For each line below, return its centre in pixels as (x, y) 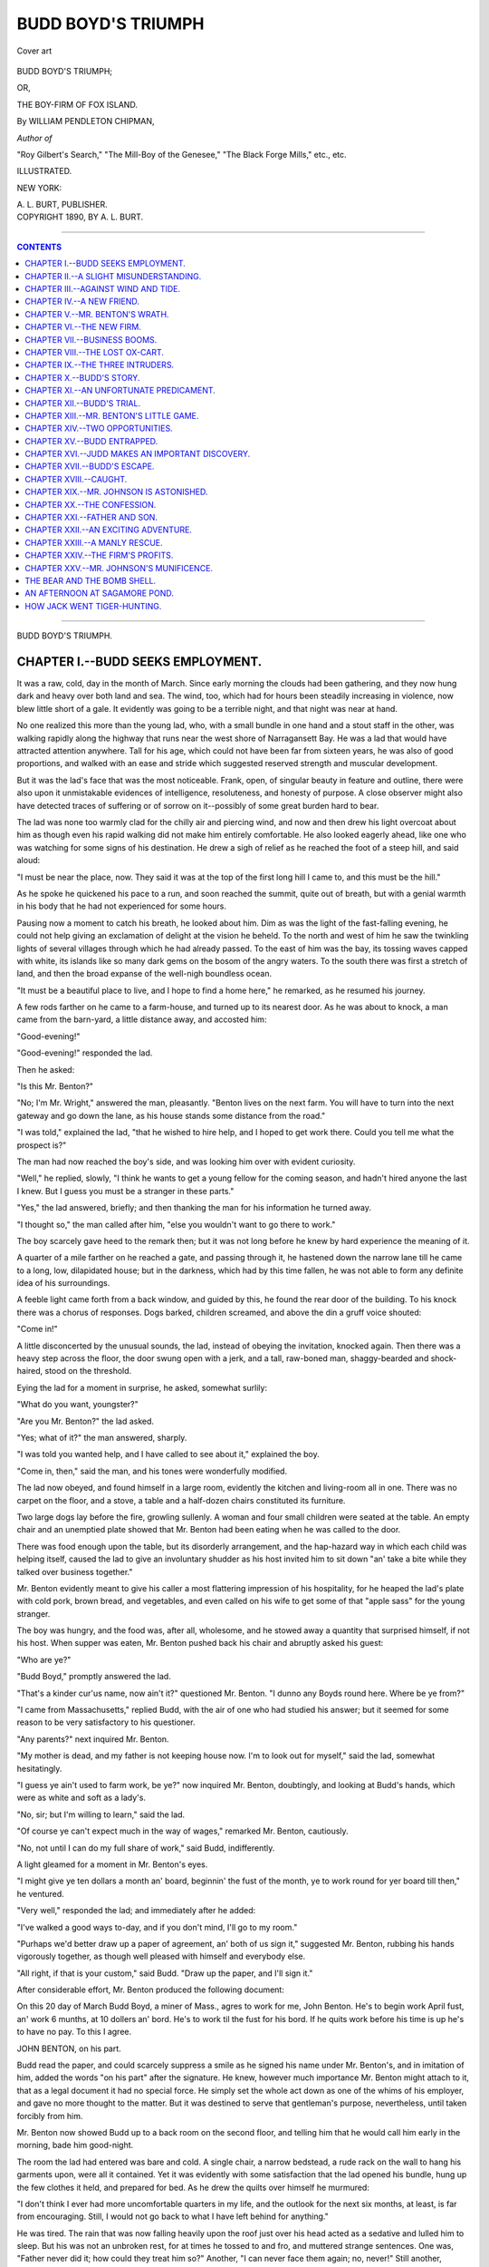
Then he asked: (46, 1069)
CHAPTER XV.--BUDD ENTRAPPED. (91, 441)
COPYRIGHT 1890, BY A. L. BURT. (80, 217)
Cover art (34, 51)
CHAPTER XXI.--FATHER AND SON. (91, 518)
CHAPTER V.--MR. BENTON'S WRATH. (97, 314)
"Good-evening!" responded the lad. (85, 1053)
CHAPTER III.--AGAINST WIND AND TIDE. (103, 289)
